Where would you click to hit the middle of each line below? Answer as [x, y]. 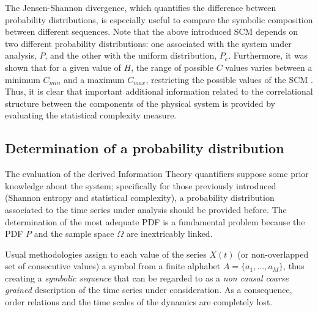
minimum [23, 79]
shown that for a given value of [63, 67]
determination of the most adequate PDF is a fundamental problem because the [155, 221]
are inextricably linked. [169, 234]
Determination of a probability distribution [145, 148]
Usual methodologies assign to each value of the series [106, 254]
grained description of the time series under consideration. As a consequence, [149, 290]
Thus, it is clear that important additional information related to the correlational [159, 91]
